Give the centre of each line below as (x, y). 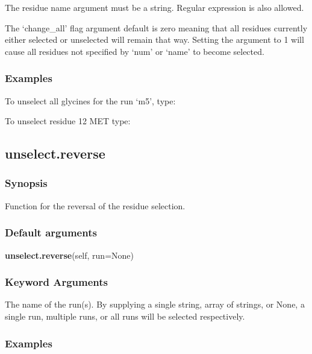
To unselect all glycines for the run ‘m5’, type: (90, 100)
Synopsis (26, 183)
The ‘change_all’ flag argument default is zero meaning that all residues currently (156, 27)
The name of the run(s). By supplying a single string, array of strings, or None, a (155, 304)
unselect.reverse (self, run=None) (69, 255)
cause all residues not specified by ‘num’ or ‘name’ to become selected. (135, 51)
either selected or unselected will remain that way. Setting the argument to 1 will (154, 40)
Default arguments (51, 232)
